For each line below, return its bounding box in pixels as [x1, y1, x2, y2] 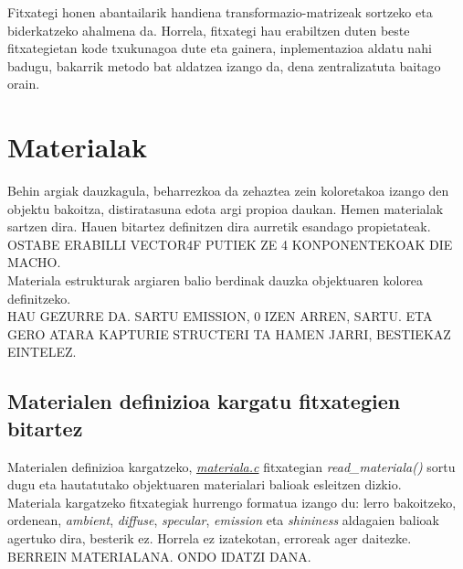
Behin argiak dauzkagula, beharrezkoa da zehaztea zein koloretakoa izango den [7, 181, 449, 200]
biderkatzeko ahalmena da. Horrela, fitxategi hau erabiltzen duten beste [7, 20, 410, 39]
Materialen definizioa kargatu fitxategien [7, 387, 401, 415]
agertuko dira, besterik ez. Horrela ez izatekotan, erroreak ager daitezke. [7, 529, 412, 547]
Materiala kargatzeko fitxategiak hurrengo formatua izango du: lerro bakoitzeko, [7, 492, 457, 511]
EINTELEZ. [7, 342, 77, 361]
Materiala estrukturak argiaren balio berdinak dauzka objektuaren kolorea [7, 271, 424, 290]
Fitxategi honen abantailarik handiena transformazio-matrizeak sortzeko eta [7, 3, 433, 21]
